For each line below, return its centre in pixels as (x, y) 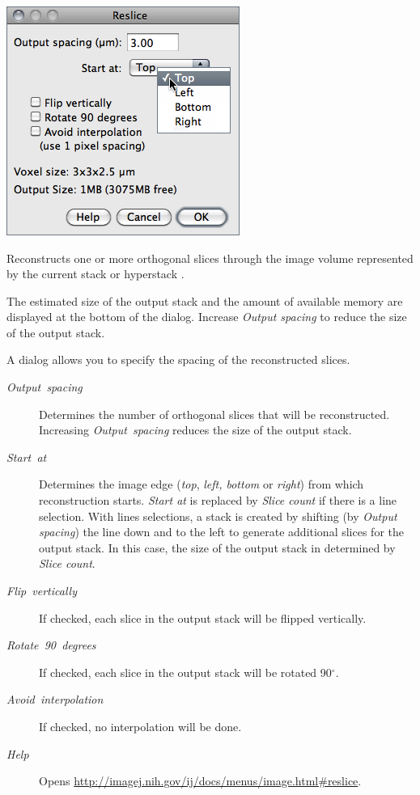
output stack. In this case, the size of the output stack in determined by (217, 547)
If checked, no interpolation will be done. (140, 726)
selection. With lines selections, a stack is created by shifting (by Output (218, 516)
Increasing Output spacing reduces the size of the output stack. (195, 430)
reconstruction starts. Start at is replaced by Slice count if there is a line (218, 500)
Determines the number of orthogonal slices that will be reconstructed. (214, 414)
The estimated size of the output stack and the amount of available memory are (205, 300)
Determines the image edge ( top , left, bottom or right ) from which (202, 484)
